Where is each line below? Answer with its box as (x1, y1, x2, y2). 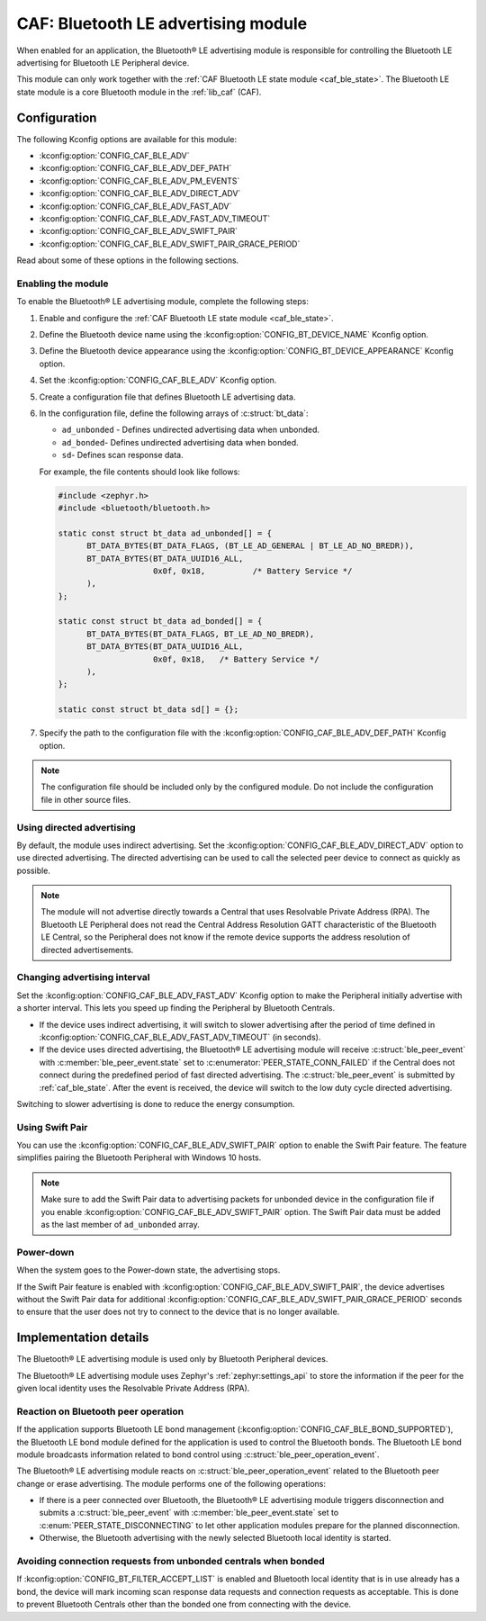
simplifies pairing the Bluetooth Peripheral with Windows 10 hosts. (16, 1152, 262, 1163)
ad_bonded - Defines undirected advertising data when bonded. (61, 437, 299, 447)
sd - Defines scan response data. (61, 450, 184, 461)
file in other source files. (40, 794, 131, 805)
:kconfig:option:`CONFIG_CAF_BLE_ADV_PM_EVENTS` (39, 176, 240, 186)
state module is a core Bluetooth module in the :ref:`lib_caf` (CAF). (16, 86, 262, 97)
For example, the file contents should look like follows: (39, 466, 240, 477)
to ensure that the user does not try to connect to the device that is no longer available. (16, 1306, 340, 1318)
